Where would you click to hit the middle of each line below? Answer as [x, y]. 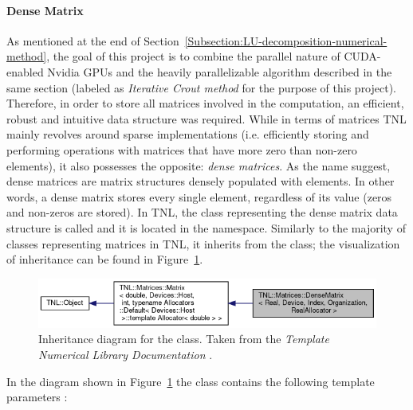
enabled [25, 71]
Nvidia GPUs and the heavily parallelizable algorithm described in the [220, 71]
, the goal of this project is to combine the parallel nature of [193, 56]
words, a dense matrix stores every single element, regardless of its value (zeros [199, 196]
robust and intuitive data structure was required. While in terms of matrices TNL [206, 118]
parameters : [37, 397]
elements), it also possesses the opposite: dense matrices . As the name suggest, [199, 165]
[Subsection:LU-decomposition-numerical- [286, 40]
